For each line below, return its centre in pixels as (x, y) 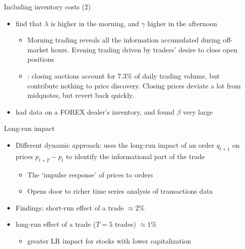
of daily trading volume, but (177, 75)
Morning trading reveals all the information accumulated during (124, 40)
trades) (125, 224)
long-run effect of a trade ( (56, 224)
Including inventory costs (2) (47, 6)
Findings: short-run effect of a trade (70, 207)
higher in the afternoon (182, 23)
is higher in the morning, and (95, 23)
